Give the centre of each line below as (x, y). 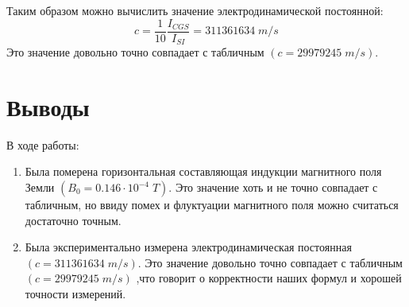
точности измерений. (75, 293)
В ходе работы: (43, 144)
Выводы (48, 106)
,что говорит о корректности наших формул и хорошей (269, 278)
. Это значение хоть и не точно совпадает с (273, 187)
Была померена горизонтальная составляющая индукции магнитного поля (203, 171)
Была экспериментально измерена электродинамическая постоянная (188, 247)
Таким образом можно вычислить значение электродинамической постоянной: (195, 10)
